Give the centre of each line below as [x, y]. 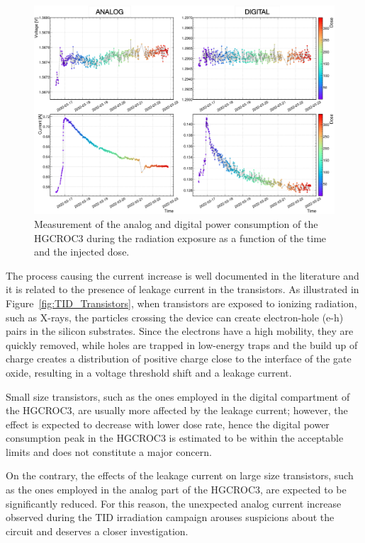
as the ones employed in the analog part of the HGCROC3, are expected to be [176, 490]
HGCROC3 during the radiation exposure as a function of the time [180, 238]
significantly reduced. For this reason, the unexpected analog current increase [174, 503]
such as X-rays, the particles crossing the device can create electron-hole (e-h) [175, 317]
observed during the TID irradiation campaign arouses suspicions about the [170, 517]
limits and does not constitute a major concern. [109, 451]
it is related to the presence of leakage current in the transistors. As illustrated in [182, 289]
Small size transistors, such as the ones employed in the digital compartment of [178, 396]
